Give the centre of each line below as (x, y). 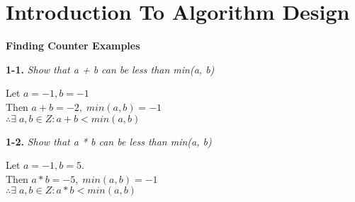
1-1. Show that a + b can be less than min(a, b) (110, 69)
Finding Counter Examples (73, 46)
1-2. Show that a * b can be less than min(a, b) (109, 141)
